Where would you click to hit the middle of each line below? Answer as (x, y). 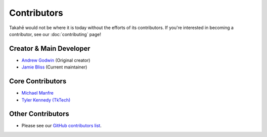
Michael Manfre (38, 93)
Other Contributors (39, 114)
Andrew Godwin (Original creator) (56, 60)
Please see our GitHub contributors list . (62, 126)
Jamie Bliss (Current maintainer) (54, 67)
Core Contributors (38, 81)
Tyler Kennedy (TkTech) (46, 100)
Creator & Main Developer (50, 49)
